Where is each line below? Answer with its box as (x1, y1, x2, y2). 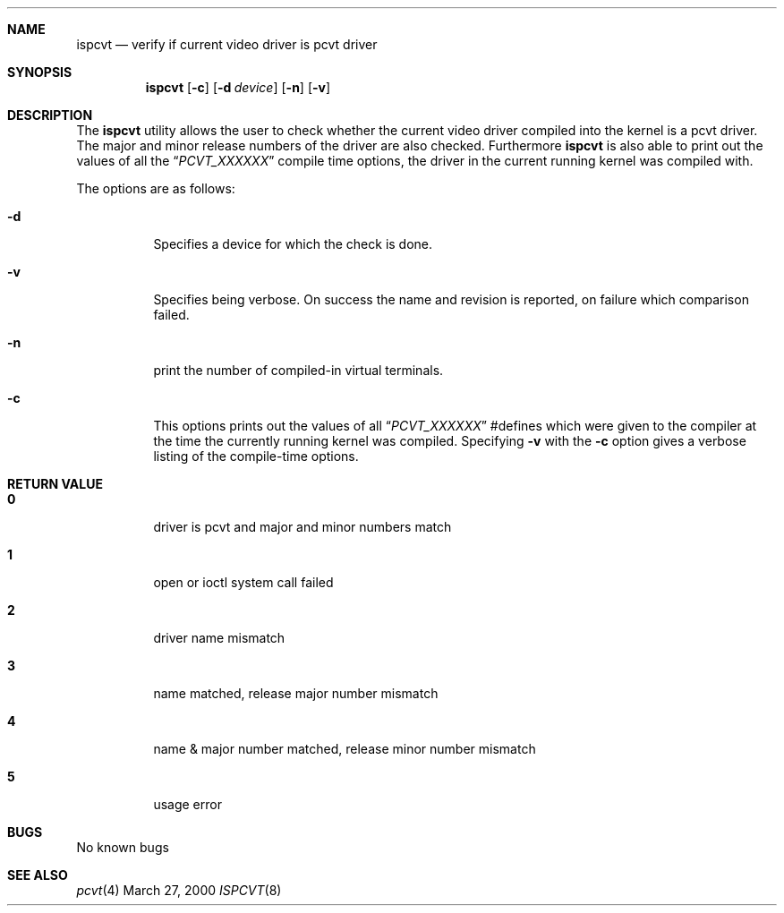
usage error (153, 797, 222, 812)
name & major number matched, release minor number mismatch (153, 741, 536, 756)
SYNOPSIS (7, 64, 72, 80)
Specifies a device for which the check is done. (153, 236, 433, 252)
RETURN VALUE (7, 476, 103, 491)
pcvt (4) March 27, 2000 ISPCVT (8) (76, 883, 282, 898)
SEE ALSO (7, 867, 68, 883)
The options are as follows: (76, 181, 235, 196)
